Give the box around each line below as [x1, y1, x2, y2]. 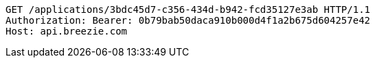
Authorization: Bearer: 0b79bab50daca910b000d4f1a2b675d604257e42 [5, 15, 371, 26]
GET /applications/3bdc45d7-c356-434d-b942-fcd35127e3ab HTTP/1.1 [5, 4, 371, 15]
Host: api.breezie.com [5, 26, 128, 37]
